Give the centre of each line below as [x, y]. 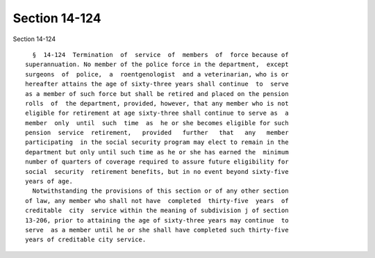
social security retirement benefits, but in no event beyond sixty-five [157, 171]
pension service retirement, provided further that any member [157, 133]
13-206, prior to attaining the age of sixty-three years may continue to [157, 220]
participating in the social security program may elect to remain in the [157, 142]
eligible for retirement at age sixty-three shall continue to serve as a [157, 113]
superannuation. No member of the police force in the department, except [157, 65]
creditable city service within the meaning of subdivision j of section [157, 211]
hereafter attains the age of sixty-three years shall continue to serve [157, 84]
